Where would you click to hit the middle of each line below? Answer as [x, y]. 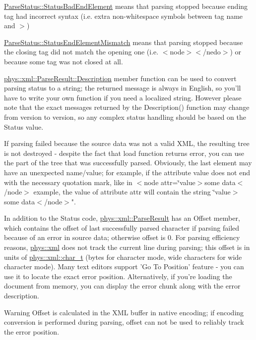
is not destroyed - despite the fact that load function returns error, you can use [124, 153]
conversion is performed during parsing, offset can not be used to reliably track [124, 322]
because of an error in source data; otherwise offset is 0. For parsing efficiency [122, 237]
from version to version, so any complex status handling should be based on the [125, 117]
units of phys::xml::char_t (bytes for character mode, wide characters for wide [123, 257]
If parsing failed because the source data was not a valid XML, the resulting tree [127, 143]
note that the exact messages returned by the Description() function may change [127, 107]
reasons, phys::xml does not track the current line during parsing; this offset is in [127, 247]
